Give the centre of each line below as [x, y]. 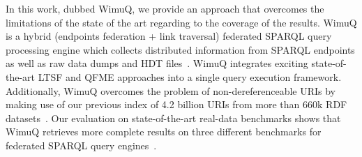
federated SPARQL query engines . [81, 145]
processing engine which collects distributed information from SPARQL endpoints [180, 49]
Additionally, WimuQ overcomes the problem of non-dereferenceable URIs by [171, 90]
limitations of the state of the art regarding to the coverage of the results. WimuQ [181, 22]
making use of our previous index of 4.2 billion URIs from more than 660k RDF [176, 104]
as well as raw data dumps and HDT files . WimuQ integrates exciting [157, 63]
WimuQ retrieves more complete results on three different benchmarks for [164, 132]
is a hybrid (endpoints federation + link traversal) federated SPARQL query [169, 36]
